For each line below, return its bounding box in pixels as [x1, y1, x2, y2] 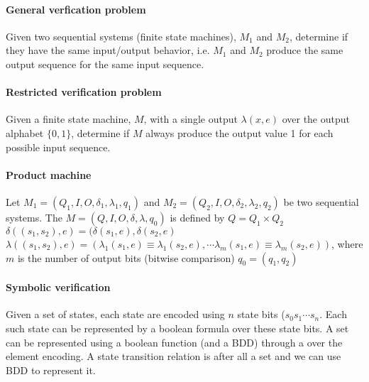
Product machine [6, 167, 92, 182]
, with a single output [143, 111, 238, 126]
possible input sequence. [6, 139, 111, 154]
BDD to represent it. [6, 362, 96, 377]
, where [331, 236, 363, 251]
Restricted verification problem [6, 84, 162, 99]
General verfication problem [6, 1, 146, 16]
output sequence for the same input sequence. [6, 56, 204, 71]
